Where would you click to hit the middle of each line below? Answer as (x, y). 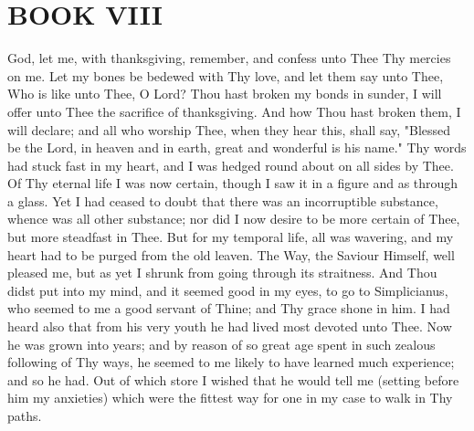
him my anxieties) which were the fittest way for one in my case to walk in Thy (230, 398)
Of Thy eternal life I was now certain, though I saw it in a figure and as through (233, 183)
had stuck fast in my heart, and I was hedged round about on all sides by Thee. (231, 165)
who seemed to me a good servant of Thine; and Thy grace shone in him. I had (229, 308)
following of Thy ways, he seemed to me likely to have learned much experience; (231, 362)
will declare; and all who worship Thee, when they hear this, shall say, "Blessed (229, 129)
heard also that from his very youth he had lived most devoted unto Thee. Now (230, 326)
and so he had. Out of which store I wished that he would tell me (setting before (233, 379)
